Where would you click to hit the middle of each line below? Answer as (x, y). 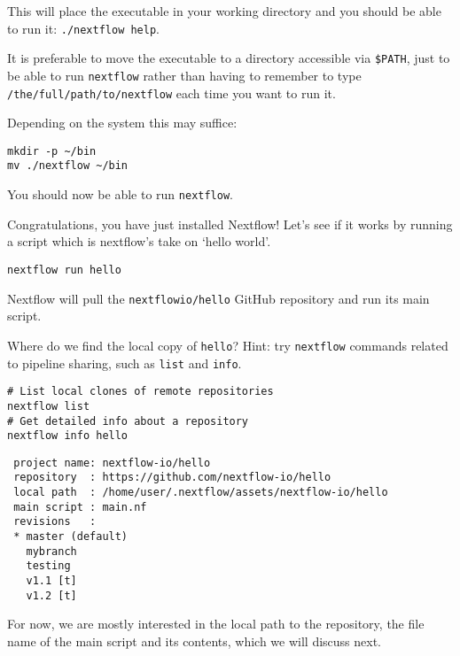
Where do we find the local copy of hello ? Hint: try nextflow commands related (228, 345)
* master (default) (71, 537)
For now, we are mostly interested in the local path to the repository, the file (216, 624)
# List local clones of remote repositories (140, 392)
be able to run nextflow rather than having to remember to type (184, 75)
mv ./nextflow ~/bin (68, 166)
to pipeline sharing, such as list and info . (125, 363)
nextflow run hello (64, 270)
